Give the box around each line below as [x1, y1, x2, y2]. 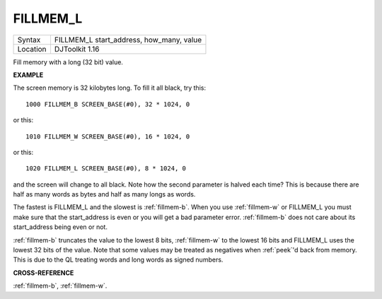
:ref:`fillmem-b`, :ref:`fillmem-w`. [13, 281, 108, 290]
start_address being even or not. [13, 223, 108, 231]
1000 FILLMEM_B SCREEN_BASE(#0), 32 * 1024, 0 [25, 100, 190, 108]
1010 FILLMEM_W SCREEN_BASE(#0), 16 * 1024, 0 [25, 132, 190, 141]
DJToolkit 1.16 [54, 44, 100, 54]
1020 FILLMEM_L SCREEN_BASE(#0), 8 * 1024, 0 [25, 165, 187, 172]
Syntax [17, 35, 41, 45]
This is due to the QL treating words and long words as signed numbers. [13, 255, 224, 264]
